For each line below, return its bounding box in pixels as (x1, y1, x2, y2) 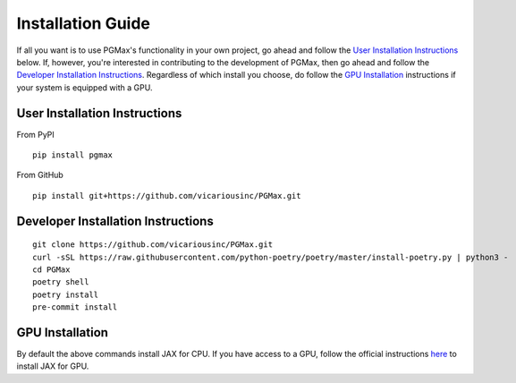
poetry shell (32, 277, 89, 287)
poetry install (32, 289, 99, 300)
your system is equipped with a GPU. (16, 81, 153, 93)
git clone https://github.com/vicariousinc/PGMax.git (32, 240, 273, 250)
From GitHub (16, 170, 64, 181)
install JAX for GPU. (16, 361, 89, 371)
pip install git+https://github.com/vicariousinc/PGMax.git (32, 191, 301, 200)
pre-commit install (32, 302, 118, 312)
